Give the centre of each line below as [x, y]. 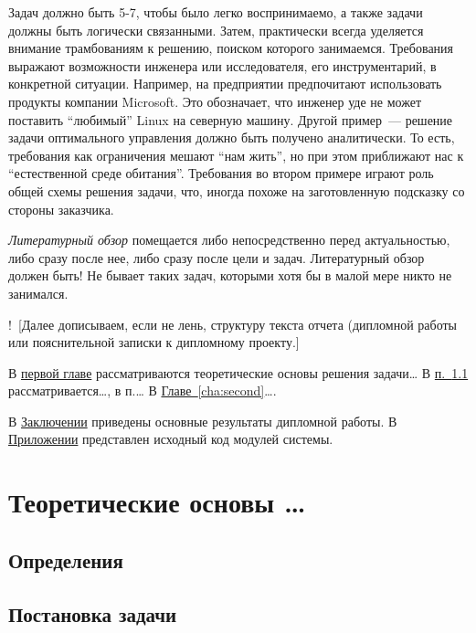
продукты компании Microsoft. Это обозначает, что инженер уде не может [215, 101]
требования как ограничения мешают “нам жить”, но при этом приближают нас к [236, 155]
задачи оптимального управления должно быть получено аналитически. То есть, [232, 137]
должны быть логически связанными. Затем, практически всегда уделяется [216, 30]
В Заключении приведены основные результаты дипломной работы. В [203, 421]
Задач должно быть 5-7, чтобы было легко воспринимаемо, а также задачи [216, 12]
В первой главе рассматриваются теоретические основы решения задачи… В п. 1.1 [238, 372]
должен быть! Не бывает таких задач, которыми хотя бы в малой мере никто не [230, 275]
